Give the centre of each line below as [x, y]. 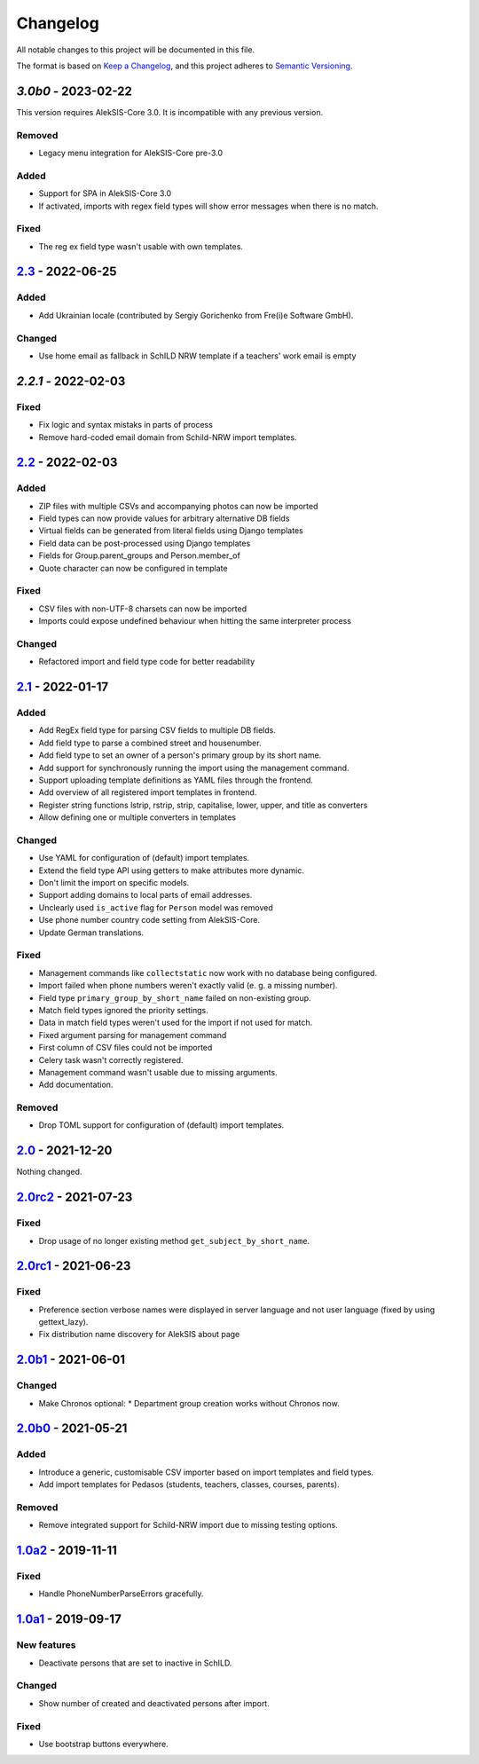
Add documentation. [76, 1085]
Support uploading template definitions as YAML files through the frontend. [176, 780]
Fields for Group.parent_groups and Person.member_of [140, 555]
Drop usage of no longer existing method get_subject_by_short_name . [174, 1240]
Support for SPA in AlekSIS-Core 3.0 [105, 193]
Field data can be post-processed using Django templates [145, 543]
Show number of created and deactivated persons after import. [154, 1703]
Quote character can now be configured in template [133, 568]
